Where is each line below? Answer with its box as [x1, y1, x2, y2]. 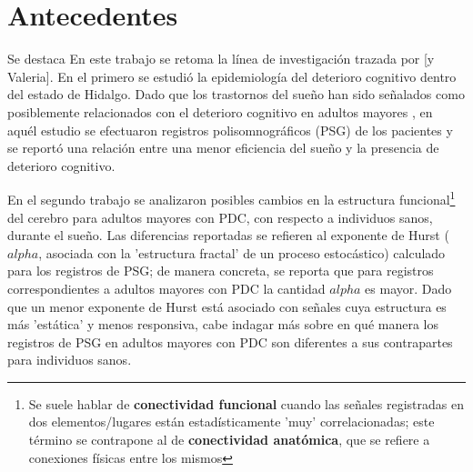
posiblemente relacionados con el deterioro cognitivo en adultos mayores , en [7, 102, 433, 121]
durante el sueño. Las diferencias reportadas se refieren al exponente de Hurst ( [7, 226, 449, 245]
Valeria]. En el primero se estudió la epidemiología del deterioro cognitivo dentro [7, 66, 457, 85]
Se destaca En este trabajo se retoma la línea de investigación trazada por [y [7, 49, 435, 68]
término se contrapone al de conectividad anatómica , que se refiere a [28, 430, 430, 449]
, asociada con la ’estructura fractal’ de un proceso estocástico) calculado [38, 243, 446, 262]
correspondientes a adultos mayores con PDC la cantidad [7, 278, 326, 297]
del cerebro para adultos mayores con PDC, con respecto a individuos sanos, [7, 207, 433, 226]
